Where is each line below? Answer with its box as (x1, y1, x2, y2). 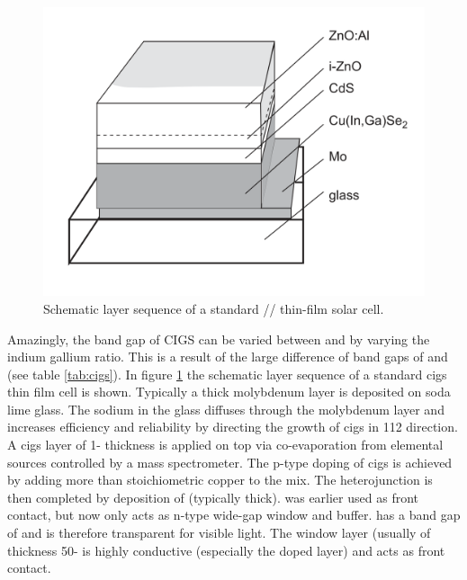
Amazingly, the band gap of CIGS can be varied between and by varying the (7, 329, 430, 348)
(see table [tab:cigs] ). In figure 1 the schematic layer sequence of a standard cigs (7, 364, 447, 383)
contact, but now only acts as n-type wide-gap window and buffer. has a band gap (7, 505, 461, 524)
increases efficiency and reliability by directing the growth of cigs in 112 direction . (7, 417, 458, 436)
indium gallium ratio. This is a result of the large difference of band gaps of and (7, 347, 448, 366)
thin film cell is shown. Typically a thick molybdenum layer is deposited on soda (7, 382, 451, 401)
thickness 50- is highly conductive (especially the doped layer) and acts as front (7, 540, 445, 559)
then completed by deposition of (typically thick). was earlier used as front (7, 487, 418, 506)
